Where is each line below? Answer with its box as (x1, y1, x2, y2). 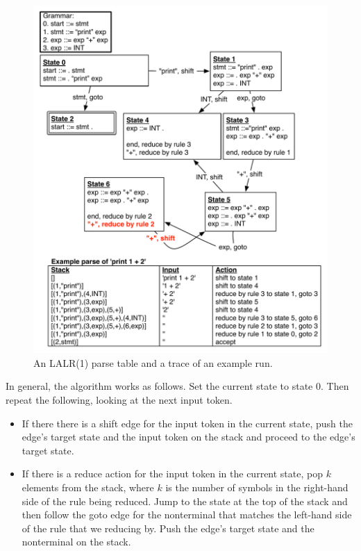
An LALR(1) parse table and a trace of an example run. (33, 355, 273, 370)
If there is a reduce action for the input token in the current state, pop (22, 466, 323, 481)
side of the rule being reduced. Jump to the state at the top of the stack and (22, 493, 348, 508)
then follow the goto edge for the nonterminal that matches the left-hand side (22, 507, 352, 522)
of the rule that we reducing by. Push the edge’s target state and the (22, 520, 314, 535)
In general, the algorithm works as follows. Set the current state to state (6, 379, 313, 393)
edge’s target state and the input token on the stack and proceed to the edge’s (22, 429, 355, 444)
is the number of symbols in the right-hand (165, 479, 349, 494)
